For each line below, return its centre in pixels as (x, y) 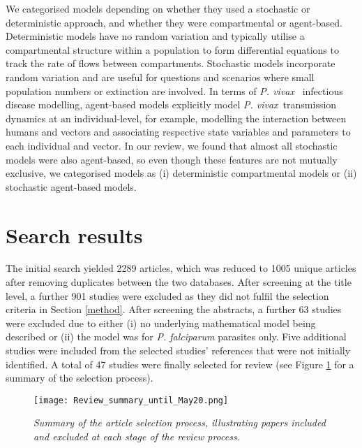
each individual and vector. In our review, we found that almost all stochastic (172, 145)
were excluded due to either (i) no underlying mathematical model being (161, 323)
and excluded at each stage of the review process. (137, 436)
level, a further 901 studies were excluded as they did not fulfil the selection (167, 295)
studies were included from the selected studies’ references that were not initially (178, 350)
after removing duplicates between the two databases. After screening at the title (179, 282)
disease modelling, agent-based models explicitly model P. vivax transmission (171, 104)
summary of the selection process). (80, 378)
